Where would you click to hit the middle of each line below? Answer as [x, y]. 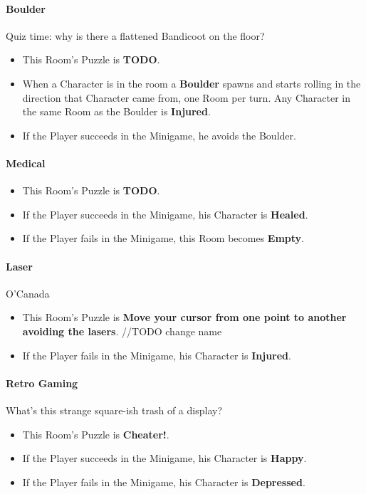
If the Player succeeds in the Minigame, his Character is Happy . [164, 458]
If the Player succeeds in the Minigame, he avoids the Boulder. [159, 135]
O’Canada [28, 293]
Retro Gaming [42, 383]
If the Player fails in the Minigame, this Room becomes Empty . [163, 238]
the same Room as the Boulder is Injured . [116, 111]
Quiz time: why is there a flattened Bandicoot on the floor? [135, 35]
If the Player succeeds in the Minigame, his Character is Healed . [165, 214]
